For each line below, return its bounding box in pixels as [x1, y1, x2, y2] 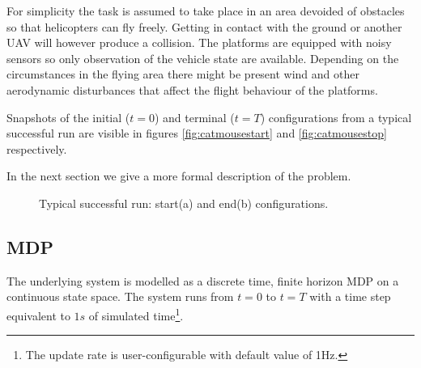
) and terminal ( [154, 108, 235, 125]
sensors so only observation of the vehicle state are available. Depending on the [6, 49, 399, 66]
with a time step [309, 288, 391, 305]
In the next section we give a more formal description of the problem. [6, 167, 351, 184]
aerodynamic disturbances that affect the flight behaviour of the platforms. [6, 81, 378, 98]
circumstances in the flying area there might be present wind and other [6, 66, 359, 82]
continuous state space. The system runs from [6, 288, 234, 305]
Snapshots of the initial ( [6, 108, 130, 125]
